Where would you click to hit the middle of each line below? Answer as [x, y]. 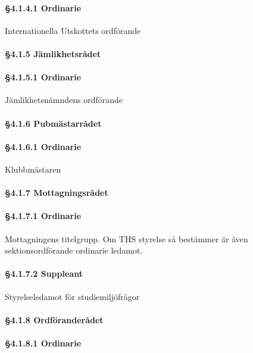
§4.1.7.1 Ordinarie [43, 216]
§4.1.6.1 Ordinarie [43, 146]
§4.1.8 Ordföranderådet [54, 319]
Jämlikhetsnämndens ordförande [64, 100]
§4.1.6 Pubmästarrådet [53, 123]
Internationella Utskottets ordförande [73, 30]
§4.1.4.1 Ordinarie [43, 7]
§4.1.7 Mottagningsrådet [57, 193]
